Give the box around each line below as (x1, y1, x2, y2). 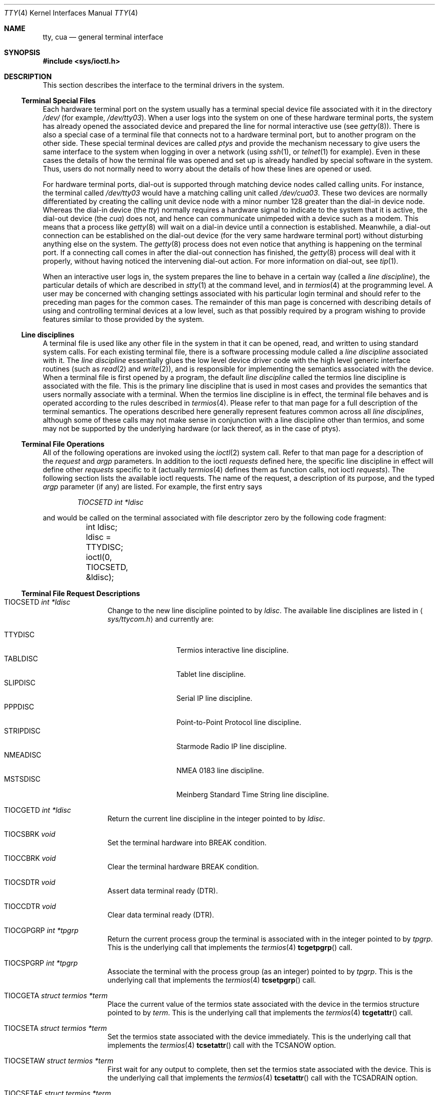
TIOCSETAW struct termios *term (4, 1056, 114, 1065)
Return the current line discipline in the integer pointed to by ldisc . (107, 814, 325, 823)
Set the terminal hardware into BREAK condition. (107, 838, 267, 847)
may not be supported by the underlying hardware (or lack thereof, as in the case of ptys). (43, 424, 341, 433)
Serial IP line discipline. (176, 694, 253, 702)
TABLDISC (4, 654, 38, 663)
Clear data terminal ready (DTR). (107, 910, 214, 919)
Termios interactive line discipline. (176, 646, 289, 654)
